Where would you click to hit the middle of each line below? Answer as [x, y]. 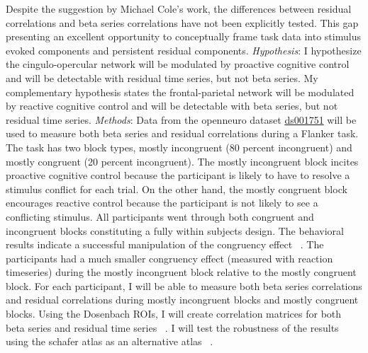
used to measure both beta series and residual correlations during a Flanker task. [182, 133]
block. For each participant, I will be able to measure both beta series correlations [184, 285]
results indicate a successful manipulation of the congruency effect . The [165, 244]
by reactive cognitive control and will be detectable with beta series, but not [172, 106]
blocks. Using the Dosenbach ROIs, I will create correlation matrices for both [174, 314]
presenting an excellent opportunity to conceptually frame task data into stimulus [183, 36]
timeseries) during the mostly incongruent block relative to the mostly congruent [181, 272]
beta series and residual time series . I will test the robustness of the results [172, 327]
